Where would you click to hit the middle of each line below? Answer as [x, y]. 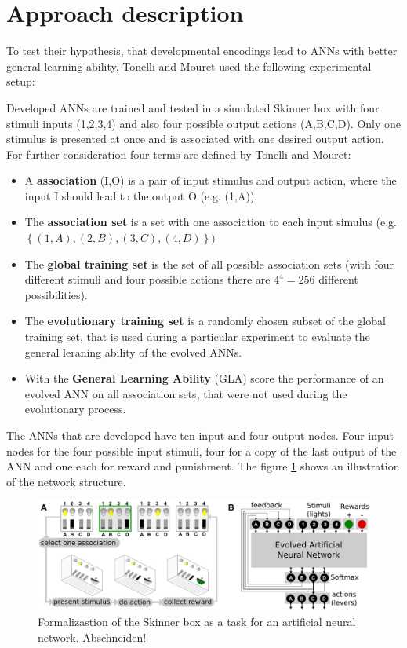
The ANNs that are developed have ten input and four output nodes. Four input [200, 435]
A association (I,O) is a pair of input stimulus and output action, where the [211, 180]
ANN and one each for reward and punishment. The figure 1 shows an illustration [203, 466]
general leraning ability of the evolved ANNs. [133, 351]
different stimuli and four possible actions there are [147, 279]
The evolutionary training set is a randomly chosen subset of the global [205, 321]
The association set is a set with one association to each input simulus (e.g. [211, 222]
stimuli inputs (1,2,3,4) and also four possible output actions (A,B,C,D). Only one [204, 123]
